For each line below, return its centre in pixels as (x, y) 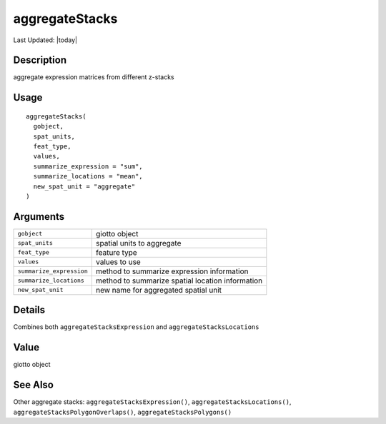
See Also (33, 385)
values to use (118, 262)
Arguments (39, 217)
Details (29, 310)
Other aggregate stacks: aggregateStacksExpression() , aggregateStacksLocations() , (152, 402)
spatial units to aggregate (138, 243)
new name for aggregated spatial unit (158, 290)
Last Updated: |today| (45, 40)
